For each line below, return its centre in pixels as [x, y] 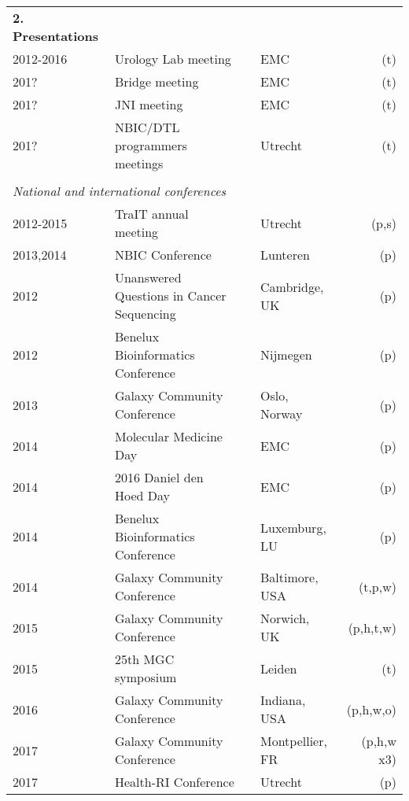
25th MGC [144, 659]
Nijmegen [286, 354]
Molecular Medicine [168, 436]
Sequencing [145, 314]
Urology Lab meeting [173, 59]
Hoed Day [142, 495]
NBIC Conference [163, 255]
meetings [139, 163]
